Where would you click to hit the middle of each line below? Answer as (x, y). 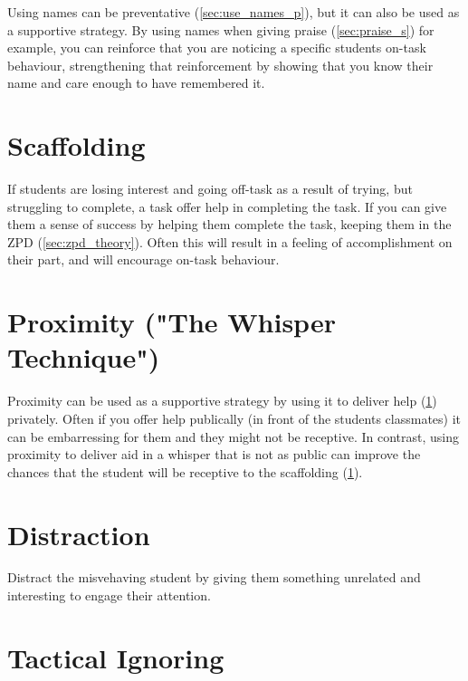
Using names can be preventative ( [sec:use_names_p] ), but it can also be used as (234, 12)
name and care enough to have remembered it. (136, 83)
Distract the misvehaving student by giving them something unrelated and (214, 577)
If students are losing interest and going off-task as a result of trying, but (210, 189)
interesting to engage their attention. (109, 595)
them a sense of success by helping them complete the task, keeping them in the (229, 224)
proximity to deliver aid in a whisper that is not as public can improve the (214, 454)
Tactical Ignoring (116, 657)
